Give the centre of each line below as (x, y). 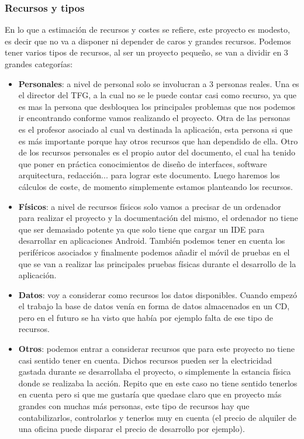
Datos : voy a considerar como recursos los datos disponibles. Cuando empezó (158, 294)
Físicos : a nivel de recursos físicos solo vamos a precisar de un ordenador (150, 206)
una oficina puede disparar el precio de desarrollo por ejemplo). (132, 429)
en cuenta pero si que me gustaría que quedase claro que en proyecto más (150, 394)
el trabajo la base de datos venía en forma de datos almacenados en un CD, (154, 306)
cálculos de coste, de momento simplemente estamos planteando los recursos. (156, 186)
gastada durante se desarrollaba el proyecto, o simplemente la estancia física (155, 371)
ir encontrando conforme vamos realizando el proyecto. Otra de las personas (154, 118)
